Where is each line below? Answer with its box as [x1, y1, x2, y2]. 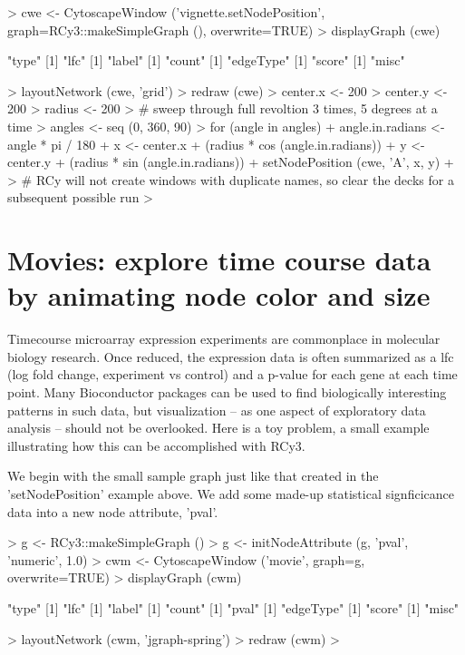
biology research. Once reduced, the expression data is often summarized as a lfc [7, 347, 454, 366]
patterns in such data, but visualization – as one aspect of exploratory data [7, 400, 426, 419]
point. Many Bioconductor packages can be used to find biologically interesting [7, 383, 447, 402]
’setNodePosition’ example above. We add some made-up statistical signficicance [7, 484, 454, 503]
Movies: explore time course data [7, 241, 431, 279]
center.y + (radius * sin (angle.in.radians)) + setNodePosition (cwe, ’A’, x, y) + [7, 152, 454, 171]
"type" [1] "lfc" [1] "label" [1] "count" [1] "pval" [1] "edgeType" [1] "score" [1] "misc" [7, 598, 460, 617]
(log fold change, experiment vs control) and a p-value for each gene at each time [7, 365, 458, 384]
